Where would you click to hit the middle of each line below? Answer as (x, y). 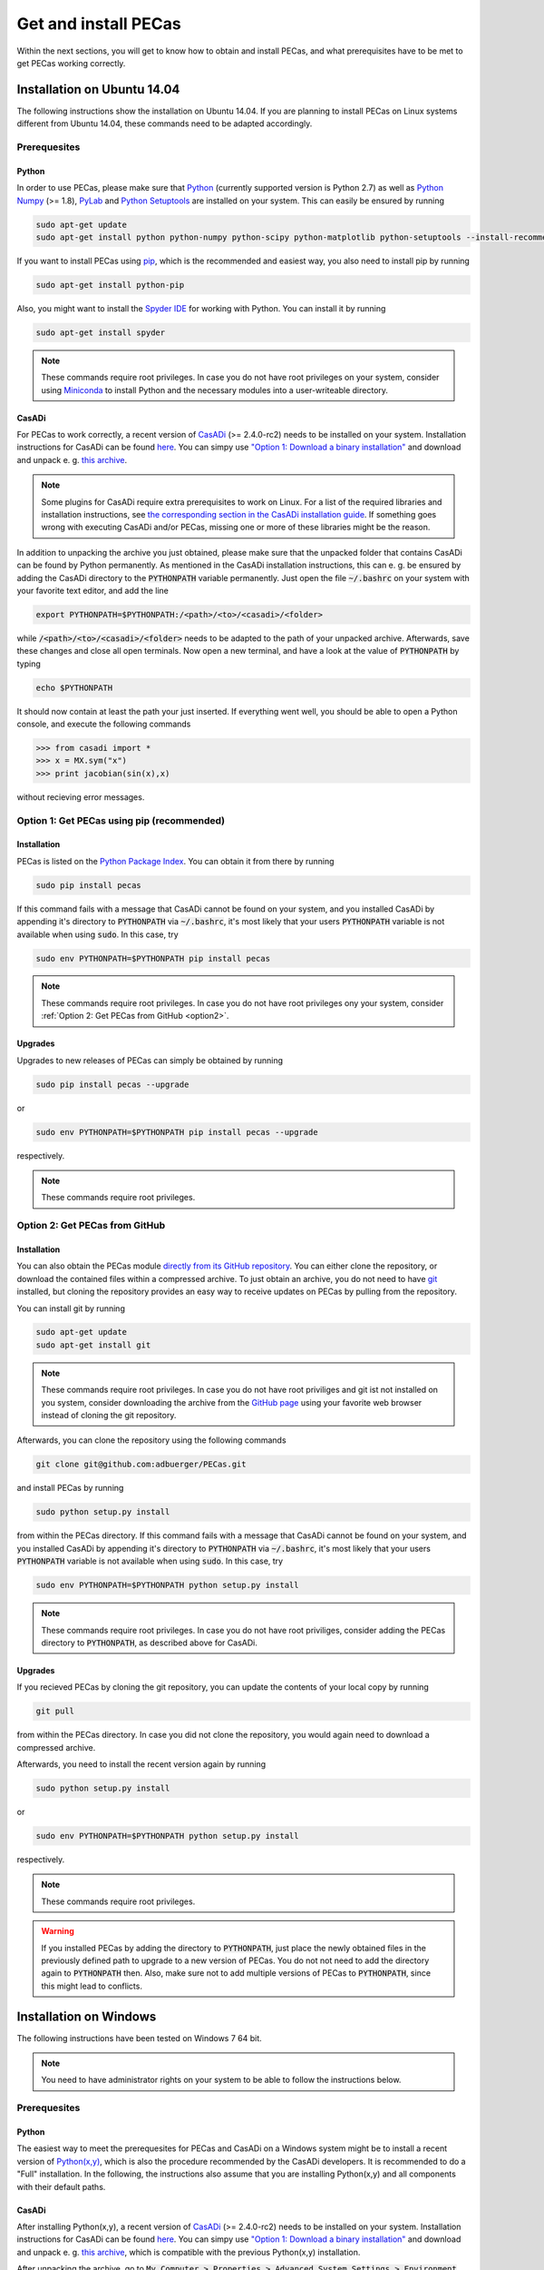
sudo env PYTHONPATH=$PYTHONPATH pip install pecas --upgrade (177, 1132)
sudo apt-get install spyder (101, 332)
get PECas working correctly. (71, 63)
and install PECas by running (70, 1488)
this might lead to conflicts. (92, 1986)
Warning (58, 1931)
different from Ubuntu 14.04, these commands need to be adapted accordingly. (165, 123)
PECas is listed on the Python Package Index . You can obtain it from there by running (175, 861)
